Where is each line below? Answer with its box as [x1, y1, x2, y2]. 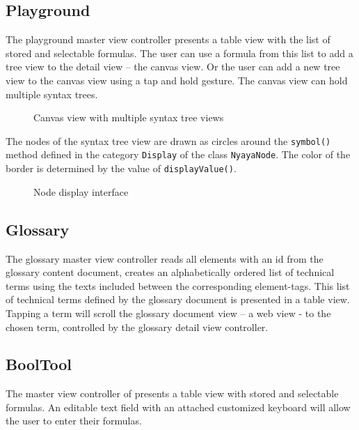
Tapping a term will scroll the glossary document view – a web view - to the [6, 305, 331, 320]
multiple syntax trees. [6, 86, 98, 101]
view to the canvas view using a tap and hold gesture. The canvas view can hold [6, 72, 348, 87]
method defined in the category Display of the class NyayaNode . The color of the [6, 147, 351, 162]
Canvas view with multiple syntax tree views [33, 110, 224, 125]
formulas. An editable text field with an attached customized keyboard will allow [6, 399, 351, 414]
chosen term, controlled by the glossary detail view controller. [6, 319, 269, 334]
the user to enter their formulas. [6, 413, 142, 428]
